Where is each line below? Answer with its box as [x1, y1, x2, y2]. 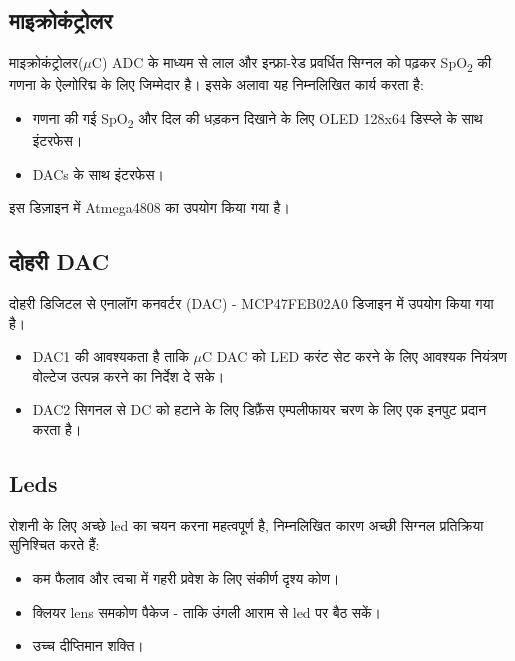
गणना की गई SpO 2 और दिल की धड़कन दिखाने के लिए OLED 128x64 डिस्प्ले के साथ [32, 107, 483, 131]
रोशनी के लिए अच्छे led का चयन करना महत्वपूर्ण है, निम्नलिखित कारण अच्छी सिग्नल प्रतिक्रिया [9, 514, 484, 535]
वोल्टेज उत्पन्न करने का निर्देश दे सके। [32, 365, 225, 386]
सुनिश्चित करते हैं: [9, 534, 100, 555]
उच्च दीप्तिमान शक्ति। [32, 635, 144, 656]
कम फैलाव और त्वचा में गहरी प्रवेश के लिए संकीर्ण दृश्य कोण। [32, 567, 340, 588]
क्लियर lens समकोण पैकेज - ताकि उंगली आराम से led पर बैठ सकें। [32, 601, 382, 622]
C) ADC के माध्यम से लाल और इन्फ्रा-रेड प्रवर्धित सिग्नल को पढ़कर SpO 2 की [91, 52, 492, 75]
